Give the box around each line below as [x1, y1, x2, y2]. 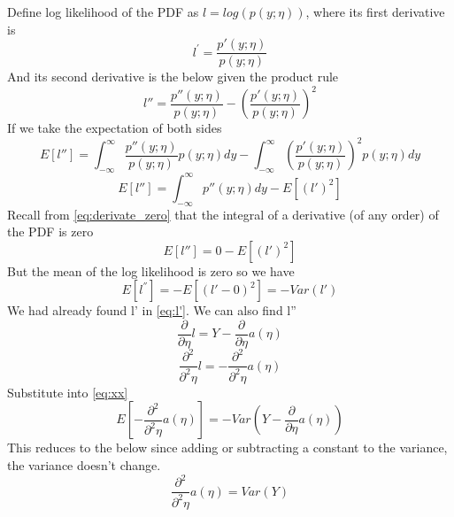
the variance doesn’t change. [7, 456, 161, 475]
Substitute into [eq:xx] [7, 382, 128, 401]
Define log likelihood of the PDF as [7, 3, 199, 20]
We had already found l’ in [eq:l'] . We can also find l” [7, 301, 296, 320]
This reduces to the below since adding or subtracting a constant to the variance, [7, 438, 448, 457]
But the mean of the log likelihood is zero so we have [7, 261, 295, 280]
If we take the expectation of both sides [7, 119, 222, 137]
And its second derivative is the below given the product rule [7, 67, 339, 86]
